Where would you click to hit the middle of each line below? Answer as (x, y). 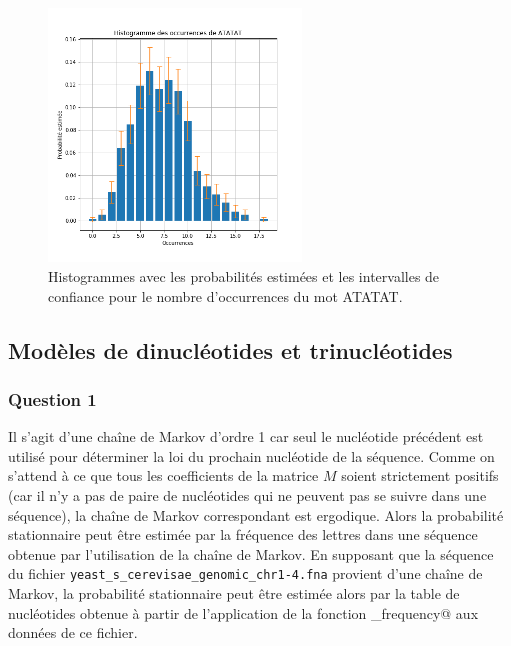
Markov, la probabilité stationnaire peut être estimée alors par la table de (234, 592)
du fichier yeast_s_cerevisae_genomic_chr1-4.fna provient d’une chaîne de (245, 573)
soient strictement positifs (420, 475)
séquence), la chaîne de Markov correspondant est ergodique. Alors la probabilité (256, 514)
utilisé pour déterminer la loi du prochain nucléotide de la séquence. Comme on (251, 455)
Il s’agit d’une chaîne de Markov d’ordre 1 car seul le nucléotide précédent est (246, 436)
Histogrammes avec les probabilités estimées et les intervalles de (244, 275)
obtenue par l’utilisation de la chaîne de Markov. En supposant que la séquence (251, 553)
